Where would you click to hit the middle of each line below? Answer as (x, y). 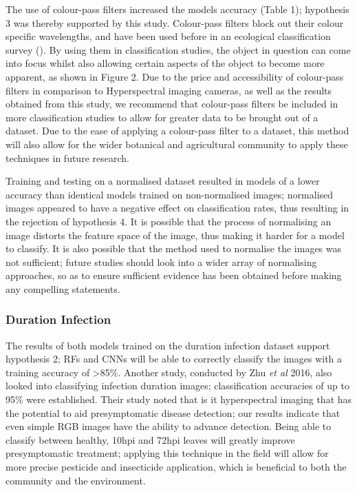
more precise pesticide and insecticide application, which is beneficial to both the (176, 467)
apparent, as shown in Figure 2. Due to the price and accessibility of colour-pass (175, 76)
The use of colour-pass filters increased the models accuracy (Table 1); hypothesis (177, 9)
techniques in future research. (67, 157)
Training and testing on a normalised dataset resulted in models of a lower (163, 181)
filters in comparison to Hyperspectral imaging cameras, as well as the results (169, 90)
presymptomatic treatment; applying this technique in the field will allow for (167, 453)
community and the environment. (76, 480)
